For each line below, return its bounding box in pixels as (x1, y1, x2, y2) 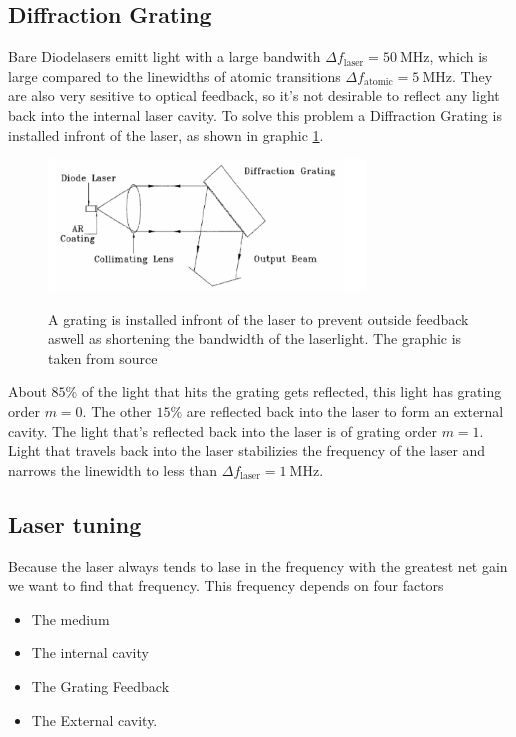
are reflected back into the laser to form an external (186, 401, 504, 422)
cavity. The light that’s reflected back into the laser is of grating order (8, 420, 437, 441)
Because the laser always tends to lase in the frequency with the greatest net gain (8, 555, 508, 576)
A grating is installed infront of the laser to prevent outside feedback (48, 308, 469, 329)
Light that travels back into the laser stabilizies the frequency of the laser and (8, 440, 486, 461)
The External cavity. (31, 709, 158, 730)
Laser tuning (8, 508, 142, 539)
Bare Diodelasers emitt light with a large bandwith (8, 46, 321, 67)
